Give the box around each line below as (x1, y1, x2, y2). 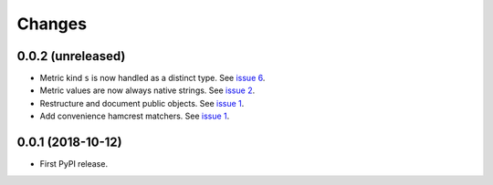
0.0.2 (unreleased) (16, 48, 126, 64)
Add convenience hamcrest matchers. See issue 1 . (39, 110, 230, 122)
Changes (16, 14, 87, 34)
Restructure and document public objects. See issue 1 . (39, 98, 245, 108)
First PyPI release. (39, 159, 109, 170)
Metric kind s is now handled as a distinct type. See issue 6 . (39, 73, 266, 84)
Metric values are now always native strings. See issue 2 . (39, 85, 256, 96)
